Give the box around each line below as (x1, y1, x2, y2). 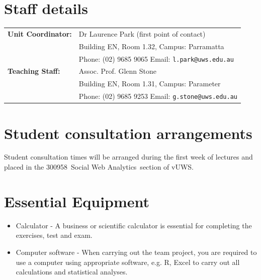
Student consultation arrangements (4, 122, 252, 143)
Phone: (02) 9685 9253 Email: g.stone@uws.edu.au (78, 91, 237, 101)
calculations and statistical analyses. (16, 266, 128, 277)
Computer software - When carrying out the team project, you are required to (16, 246, 257, 257)
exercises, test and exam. (16, 230, 93, 240)
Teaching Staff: (8, 66, 60, 76)
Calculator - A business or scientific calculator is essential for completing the (16, 220, 252, 230)
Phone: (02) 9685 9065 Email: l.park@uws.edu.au (78, 53, 234, 64)
